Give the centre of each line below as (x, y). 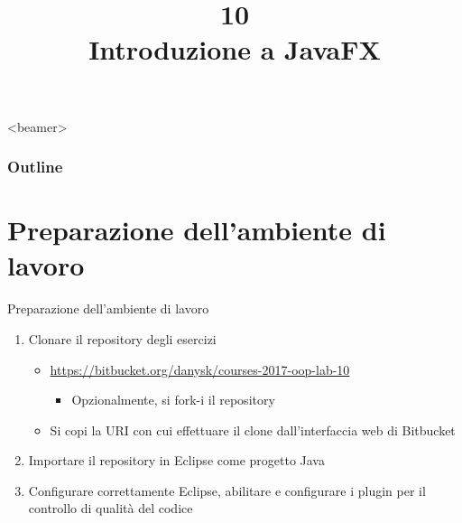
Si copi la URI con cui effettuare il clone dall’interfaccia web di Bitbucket (253, 430)
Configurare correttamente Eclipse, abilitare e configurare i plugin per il (227, 490)
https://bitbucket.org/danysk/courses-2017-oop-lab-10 (200, 369)
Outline (35, 167)
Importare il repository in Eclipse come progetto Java (176, 460)
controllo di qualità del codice (111, 508)
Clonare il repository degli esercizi (122, 338)
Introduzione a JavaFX (235, 49)
